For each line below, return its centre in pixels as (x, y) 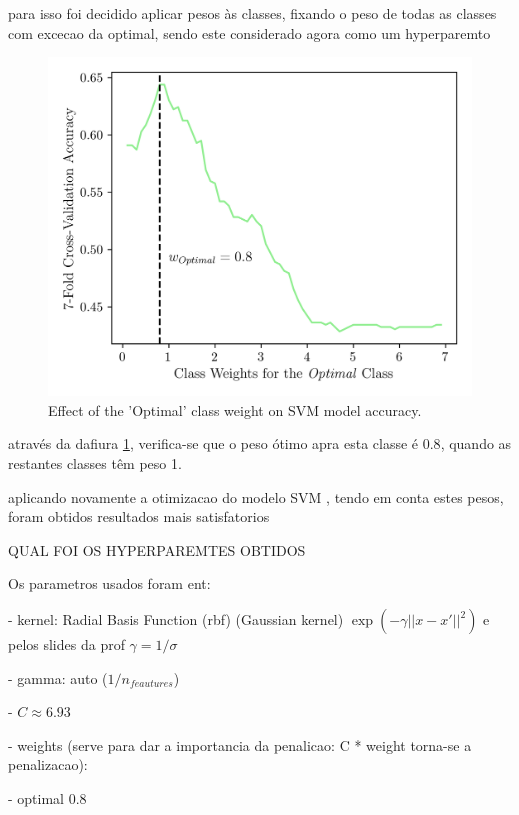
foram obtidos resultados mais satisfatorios (139, 516)
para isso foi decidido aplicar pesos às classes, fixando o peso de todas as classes (252, 13)
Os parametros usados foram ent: (109, 583)
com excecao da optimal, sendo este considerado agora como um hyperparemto (249, 32)
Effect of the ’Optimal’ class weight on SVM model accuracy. (235, 409)
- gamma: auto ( (58, 677)
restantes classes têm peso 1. (95, 463)
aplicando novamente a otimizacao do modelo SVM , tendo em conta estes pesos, (256, 496)
